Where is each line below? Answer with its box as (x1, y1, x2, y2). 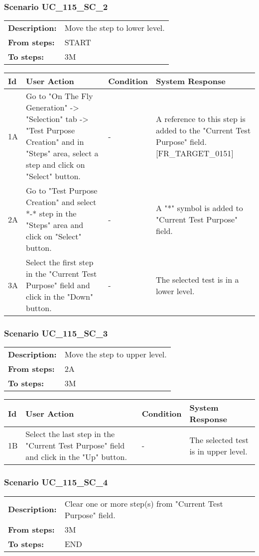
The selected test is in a (155, 273, 239, 285)
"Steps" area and (26, 219, 84, 231)
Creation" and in (26, 136, 84, 148)
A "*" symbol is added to (155, 202, 243, 214)
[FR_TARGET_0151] (155, 147, 234, 159)
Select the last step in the (25, 428, 115, 440)
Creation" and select (26, 196, 97, 208)
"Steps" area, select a (26, 147, 99, 159)
